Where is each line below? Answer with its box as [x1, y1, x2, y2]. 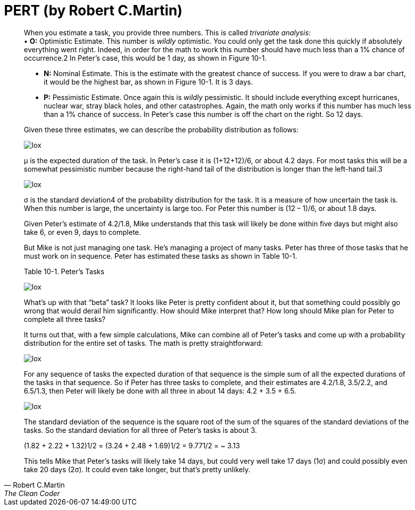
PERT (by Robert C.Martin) [4, 2, 183, 19]
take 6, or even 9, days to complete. [24, 227, 141, 236]
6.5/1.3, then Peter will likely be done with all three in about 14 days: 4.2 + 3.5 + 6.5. [24, 386, 296, 395]
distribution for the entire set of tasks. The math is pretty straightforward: [24, 338, 263, 347]
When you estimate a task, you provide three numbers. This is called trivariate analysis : [24, 28, 311, 37]
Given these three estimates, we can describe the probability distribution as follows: [24, 125, 299, 134]
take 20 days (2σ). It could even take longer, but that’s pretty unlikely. [24, 465, 250, 474]
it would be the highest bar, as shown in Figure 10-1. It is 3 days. [44, 77, 253, 86]
